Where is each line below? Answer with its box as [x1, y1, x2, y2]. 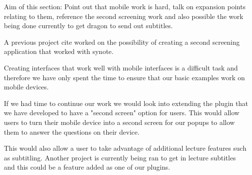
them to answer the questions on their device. [4, 126, 140, 137]
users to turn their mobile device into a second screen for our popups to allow [4, 117, 235, 127]
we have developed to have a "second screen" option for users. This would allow [4, 107, 239, 118]
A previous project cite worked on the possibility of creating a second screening [4, 36, 240, 47]
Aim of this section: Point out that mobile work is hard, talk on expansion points [4, 1, 246, 11]
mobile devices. [4, 82, 49, 92]
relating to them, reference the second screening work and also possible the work [4, 11, 243, 21]
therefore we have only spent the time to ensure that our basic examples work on [4, 72, 245, 82]
